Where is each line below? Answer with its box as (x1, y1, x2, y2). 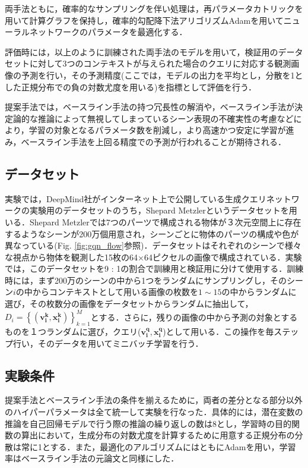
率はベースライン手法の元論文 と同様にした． (5, 452, 179, 464)
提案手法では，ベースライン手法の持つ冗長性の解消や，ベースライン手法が (5, 100, 295, 113)
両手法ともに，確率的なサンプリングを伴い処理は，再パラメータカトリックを (5, 2, 303, 14)
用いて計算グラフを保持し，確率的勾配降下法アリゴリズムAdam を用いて (5, 14, 284, 26)
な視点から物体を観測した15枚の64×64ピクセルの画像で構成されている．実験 (5, 250, 302, 263)
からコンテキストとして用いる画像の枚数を (32, 285, 199, 298)
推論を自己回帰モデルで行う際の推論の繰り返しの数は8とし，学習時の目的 (5, 417, 291, 429)
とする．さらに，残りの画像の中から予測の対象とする (90, 310, 298, 323)
